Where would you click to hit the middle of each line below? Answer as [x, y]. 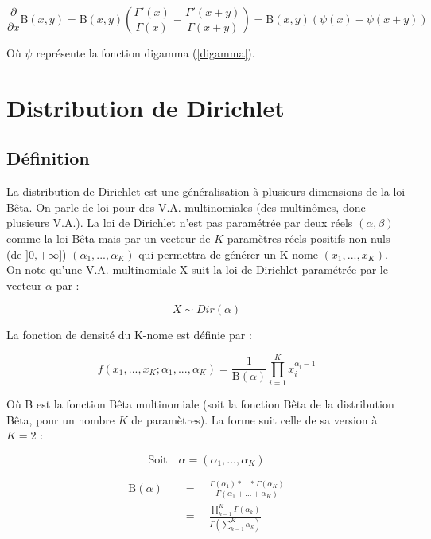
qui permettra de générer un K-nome [228, 254]
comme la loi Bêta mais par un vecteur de [109, 238]
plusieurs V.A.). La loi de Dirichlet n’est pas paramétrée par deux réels [180, 223]
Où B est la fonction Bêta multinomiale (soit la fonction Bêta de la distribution [200, 404]
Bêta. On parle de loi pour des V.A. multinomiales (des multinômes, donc [186, 207]
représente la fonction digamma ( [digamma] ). [146, 53]
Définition [48, 158]
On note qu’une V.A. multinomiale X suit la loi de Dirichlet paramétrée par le [197, 269]
